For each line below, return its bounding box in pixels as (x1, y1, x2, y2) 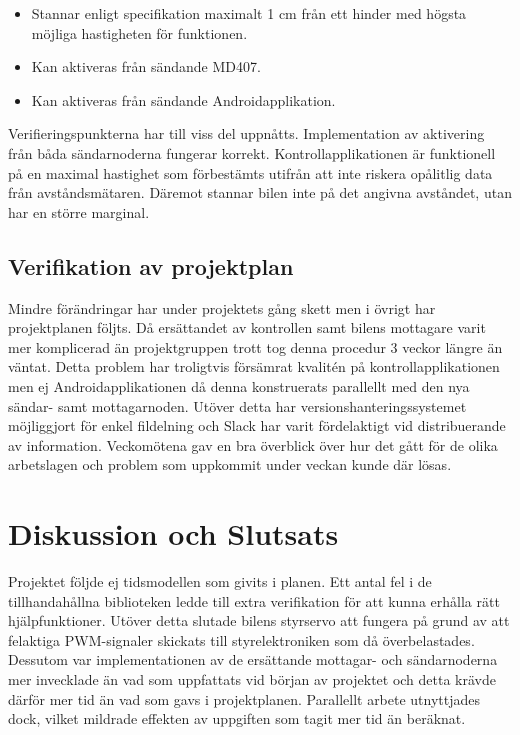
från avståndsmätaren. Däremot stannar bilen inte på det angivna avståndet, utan (8, 182, 512, 203)
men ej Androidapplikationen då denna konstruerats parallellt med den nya (8, 375, 470, 396)
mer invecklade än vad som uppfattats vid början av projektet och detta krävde (8, 668, 496, 689)
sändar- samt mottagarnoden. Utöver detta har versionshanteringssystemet (8, 395, 467, 416)
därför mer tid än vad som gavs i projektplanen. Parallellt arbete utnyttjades (8, 688, 481, 709)
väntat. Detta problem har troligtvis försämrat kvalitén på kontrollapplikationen (8, 356, 500, 377)
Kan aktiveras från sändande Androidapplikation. (31, 89, 336, 110)
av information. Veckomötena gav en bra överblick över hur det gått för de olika (8, 434, 498, 455)
